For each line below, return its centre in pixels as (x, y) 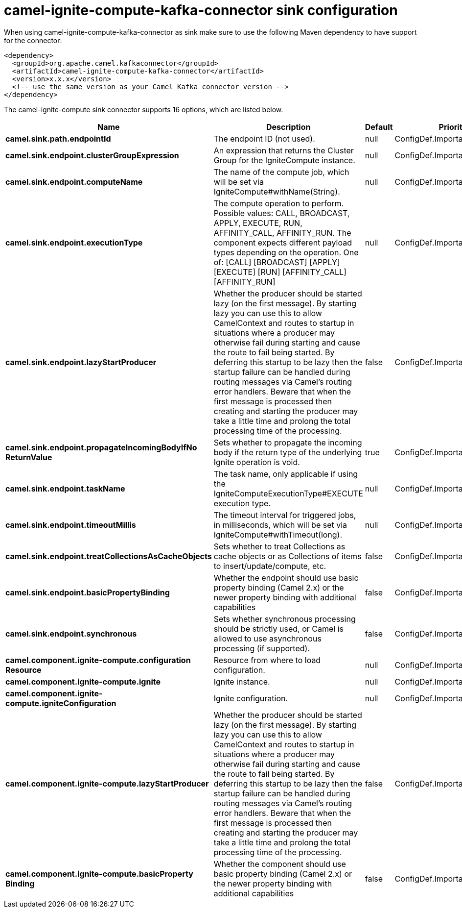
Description (289, 127)
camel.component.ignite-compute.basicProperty (99, 874)
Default (379, 127)
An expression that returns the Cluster (284, 150)
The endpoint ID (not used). (264, 138)
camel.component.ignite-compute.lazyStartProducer (107, 783)
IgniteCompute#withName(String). (277, 191)
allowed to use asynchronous (267, 638)
